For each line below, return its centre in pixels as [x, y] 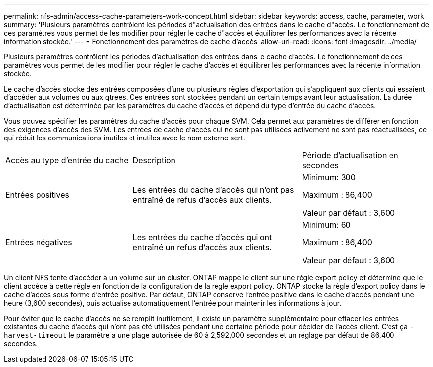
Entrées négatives [39, 242]
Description [154, 160]
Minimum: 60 [326, 225]
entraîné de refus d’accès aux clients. [202, 200]
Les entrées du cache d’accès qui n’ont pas [213, 190]
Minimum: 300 [329, 177]
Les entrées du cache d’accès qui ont [202, 237]
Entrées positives [37, 195]
